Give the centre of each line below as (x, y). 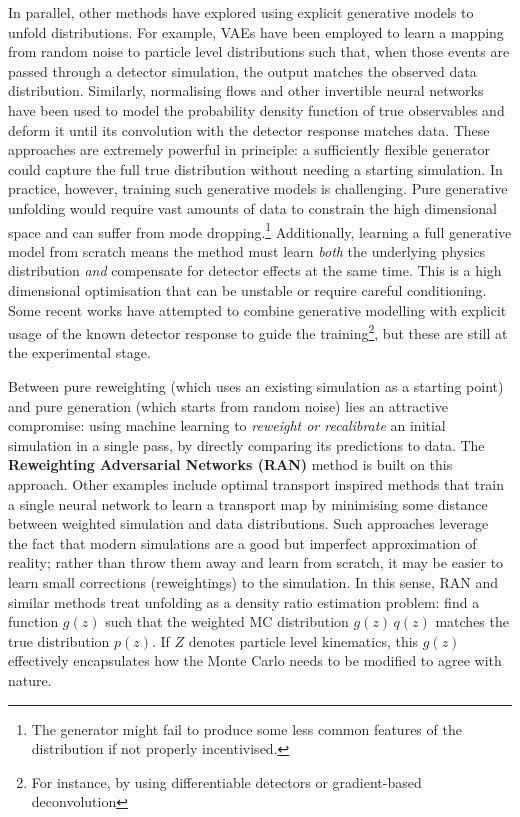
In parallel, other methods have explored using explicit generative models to (241, 12)
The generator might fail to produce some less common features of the (246, 728)
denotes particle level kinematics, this (303, 640)
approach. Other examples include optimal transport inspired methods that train (256, 483)
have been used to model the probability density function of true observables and (256, 109)
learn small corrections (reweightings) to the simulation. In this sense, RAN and (253, 581)
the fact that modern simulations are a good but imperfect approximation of (242, 542)
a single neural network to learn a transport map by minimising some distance (248, 503)
